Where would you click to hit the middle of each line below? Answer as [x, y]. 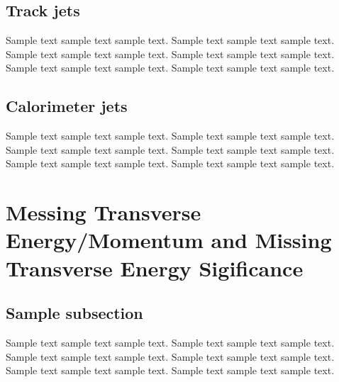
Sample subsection [74, 313]
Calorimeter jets [67, 106]
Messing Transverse [104, 212]
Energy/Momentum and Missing [169, 240]
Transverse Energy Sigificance [155, 268]
